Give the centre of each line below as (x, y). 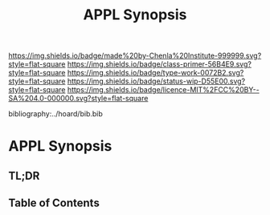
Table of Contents (54, 203)
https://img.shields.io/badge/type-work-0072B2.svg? (155, 73)
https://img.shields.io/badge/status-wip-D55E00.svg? (156, 81)
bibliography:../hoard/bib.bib (55, 114)
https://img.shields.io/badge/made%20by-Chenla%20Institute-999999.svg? (135, 56)
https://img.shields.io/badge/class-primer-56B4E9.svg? (159, 64)
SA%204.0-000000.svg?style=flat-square (78, 99)
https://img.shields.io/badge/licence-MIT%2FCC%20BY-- (163, 90)
